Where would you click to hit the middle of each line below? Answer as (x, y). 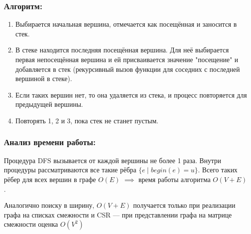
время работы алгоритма (175, 179)
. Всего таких (218, 170)
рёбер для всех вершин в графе (50, 179)
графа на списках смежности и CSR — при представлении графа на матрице (118, 214)
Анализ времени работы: (50, 142)
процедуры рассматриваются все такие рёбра (70, 170)
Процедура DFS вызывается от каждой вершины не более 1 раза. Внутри (113, 160)
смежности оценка (31, 224)
